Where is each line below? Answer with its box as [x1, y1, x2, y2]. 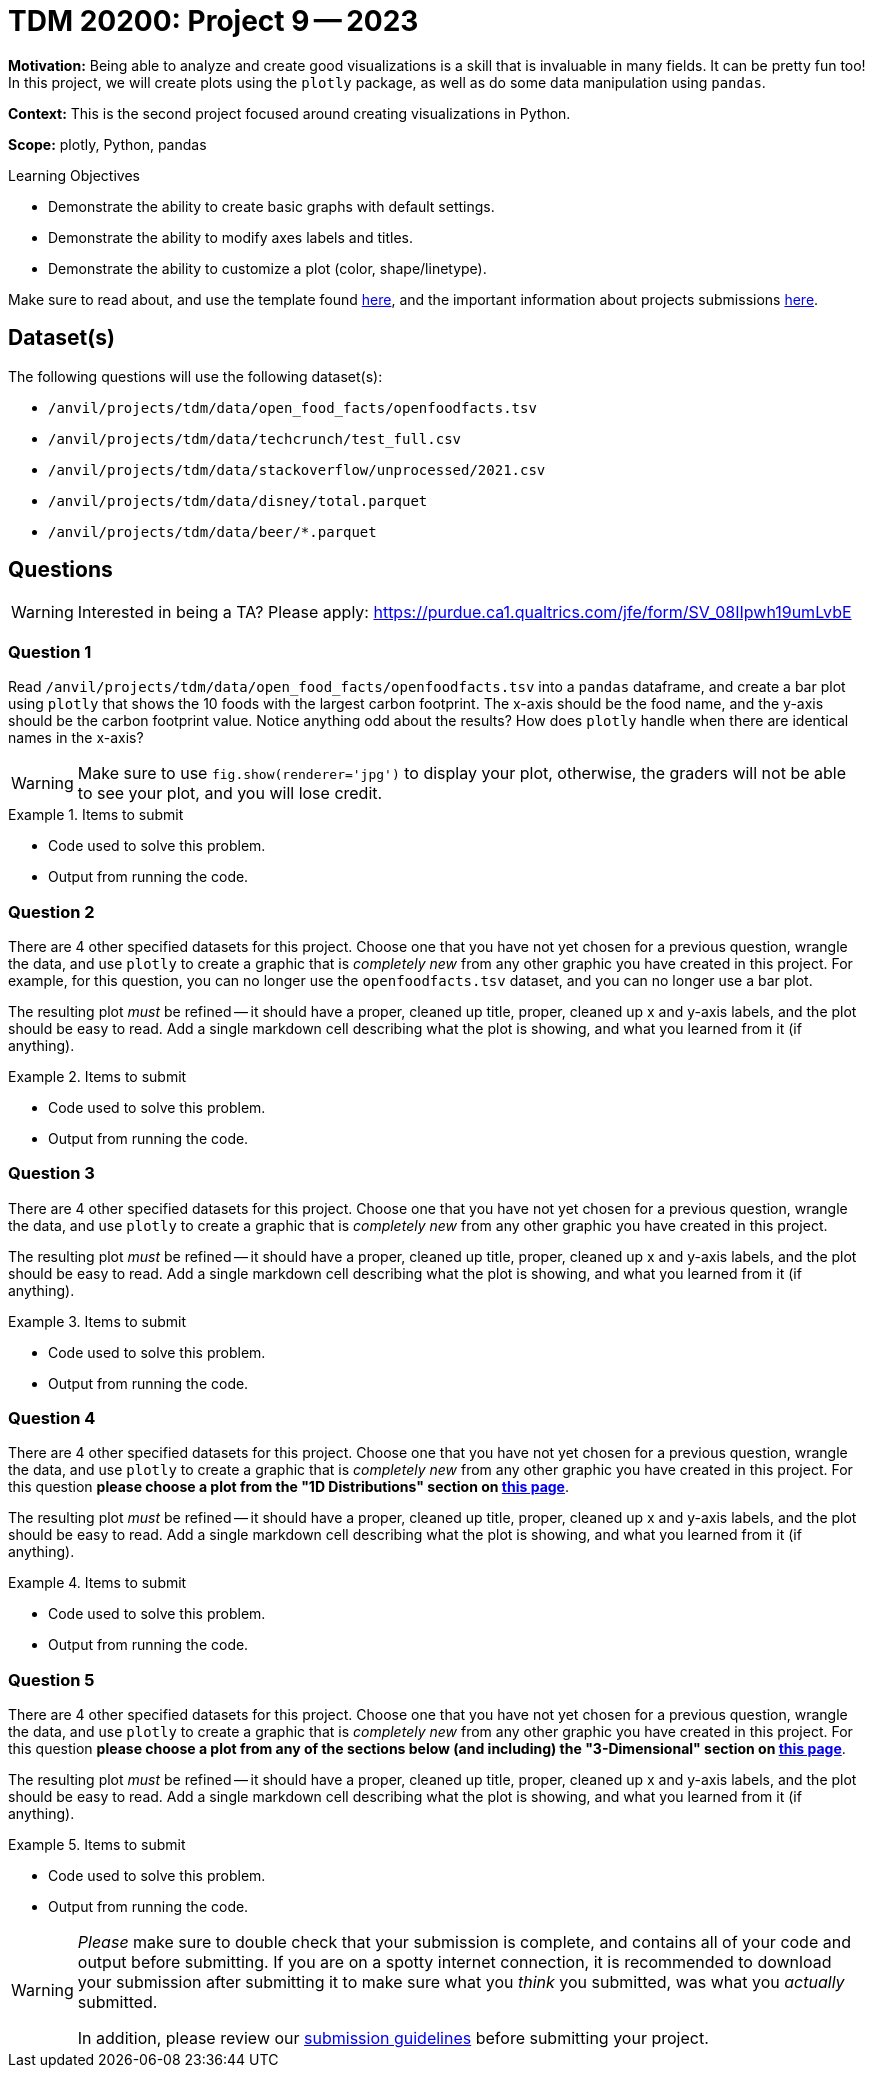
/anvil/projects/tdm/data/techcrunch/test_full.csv [48, 430, 462, 447]
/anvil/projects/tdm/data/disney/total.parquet [48, 492, 428, 509]
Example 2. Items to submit [8, 1067, 187, 1085]
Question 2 [8, 901, 95, 922]
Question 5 [8, 1669, 95, 1690]
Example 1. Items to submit [8, 806, 184, 824]
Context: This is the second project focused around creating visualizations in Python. [8, 104, 571, 122]
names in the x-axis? [8, 729, 144, 747]
